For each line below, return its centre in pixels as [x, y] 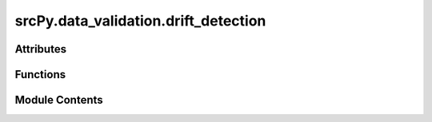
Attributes [41, 49]
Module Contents [59, 100]
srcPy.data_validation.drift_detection [140, 21]
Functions [40, 75]
